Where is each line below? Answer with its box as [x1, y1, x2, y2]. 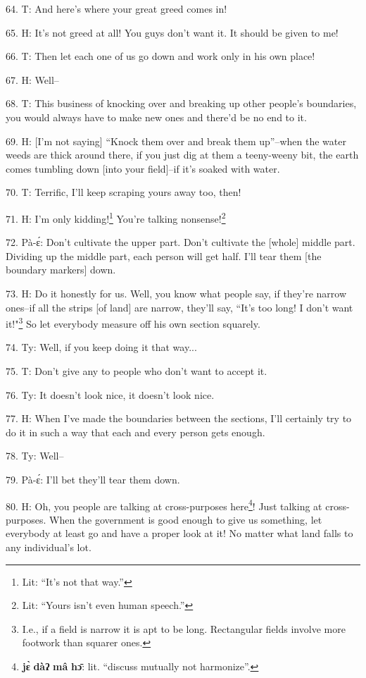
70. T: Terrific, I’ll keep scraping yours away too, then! [6, 185, 241, 199]
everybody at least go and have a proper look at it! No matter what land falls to [6, 526, 353, 541]
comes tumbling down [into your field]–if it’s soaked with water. [6, 161, 280, 175]
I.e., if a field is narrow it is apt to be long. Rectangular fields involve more [22, 621, 346, 636]
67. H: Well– [6, 72, 59, 87]
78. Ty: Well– [6, 448, 64, 463]
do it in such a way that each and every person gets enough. [6, 424, 265, 439]
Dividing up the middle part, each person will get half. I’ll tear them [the [6, 248, 322, 263]
